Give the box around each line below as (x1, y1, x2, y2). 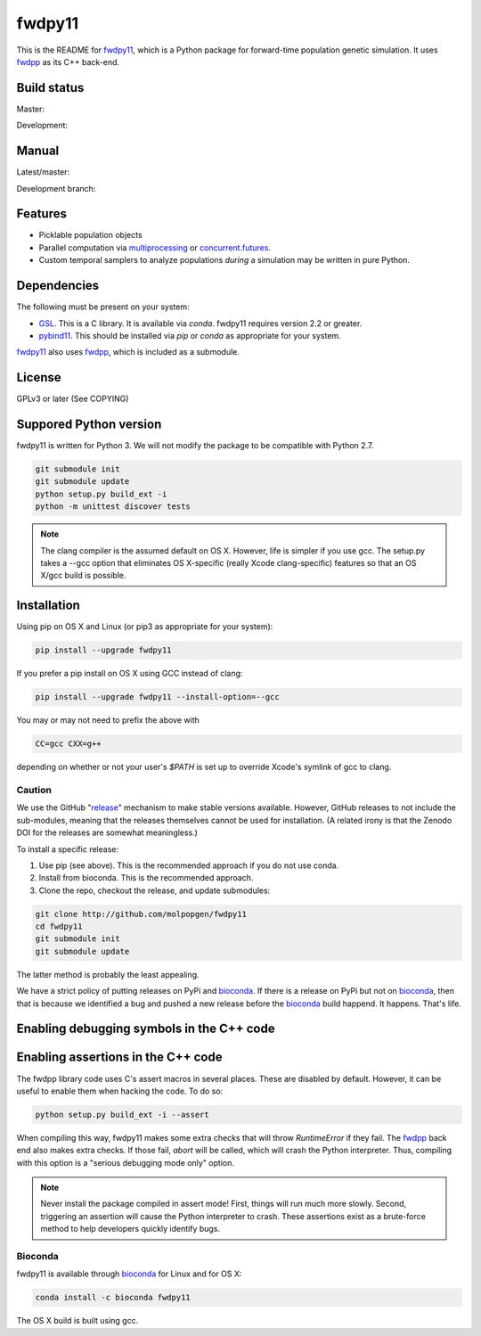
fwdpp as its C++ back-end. (16, 56, 120, 67)
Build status (16, 80, 85, 95)
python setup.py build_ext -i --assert (35, 1110, 209, 1119)
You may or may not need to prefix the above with (16, 715, 200, 725)
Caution (16, 784, 53, 796)
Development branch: (16, 183, 96, 193)
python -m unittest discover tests (35, 502, 191, 512)
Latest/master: (16, 167, 70, 177)
